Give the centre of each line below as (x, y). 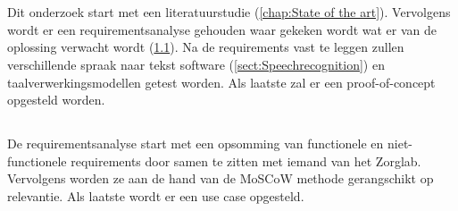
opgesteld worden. (56, 100)
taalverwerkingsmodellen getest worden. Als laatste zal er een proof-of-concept (221, 82)
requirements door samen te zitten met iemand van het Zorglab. (246, 160)
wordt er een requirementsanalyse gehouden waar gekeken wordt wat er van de (222, 29)
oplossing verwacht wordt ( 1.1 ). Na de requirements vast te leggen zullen (206, 47)
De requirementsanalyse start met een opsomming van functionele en (196, 143)
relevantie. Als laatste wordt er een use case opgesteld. (156, 195)
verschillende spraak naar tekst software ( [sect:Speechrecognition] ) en (196, 64)
